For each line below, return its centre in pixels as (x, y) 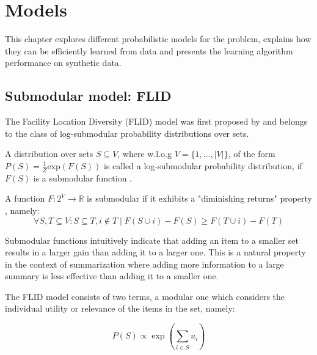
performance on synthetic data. (63, 63)
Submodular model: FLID (88, 96)
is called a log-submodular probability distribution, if (203, 165)
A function (25, 198)
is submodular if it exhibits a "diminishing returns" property (200, 198)
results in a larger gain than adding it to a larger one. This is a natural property (155, 252)
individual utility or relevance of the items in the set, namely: (120, 308)
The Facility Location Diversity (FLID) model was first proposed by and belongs (156, 121)
